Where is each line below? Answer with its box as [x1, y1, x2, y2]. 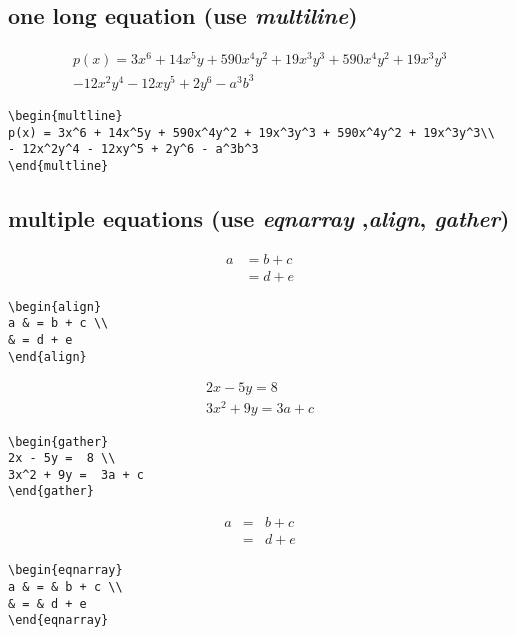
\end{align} [8, 349, 87, 364]
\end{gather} [8, 484, 94, 499]
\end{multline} [8, 158, 109, 173]
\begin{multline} [8, 108, 123, 123]
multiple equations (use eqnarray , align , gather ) [8, 202, 510, 233]
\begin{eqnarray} [8, 563, 123, 578]
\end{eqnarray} [8, 613, 109, 628]
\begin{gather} [8, 434, 109, 449]
